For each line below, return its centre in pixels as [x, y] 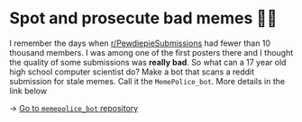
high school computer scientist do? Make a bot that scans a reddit [132, 72]
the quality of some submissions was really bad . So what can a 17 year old [148, 62]
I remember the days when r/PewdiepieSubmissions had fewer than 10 [140, 43]
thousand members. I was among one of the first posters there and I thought [151, 52]
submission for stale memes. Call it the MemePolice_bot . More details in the [147, 81]
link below [28, 91]
